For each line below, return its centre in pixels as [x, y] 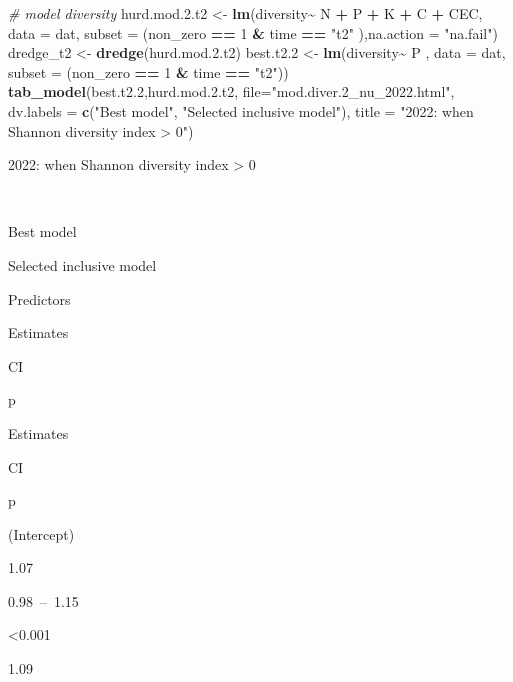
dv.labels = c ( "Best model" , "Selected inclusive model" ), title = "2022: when [241, 110]
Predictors [39, 298]
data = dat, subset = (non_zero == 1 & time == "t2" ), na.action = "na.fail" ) [253, 32]
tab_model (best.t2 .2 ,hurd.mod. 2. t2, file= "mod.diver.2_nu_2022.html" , [231, 91]
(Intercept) [41, 533]
